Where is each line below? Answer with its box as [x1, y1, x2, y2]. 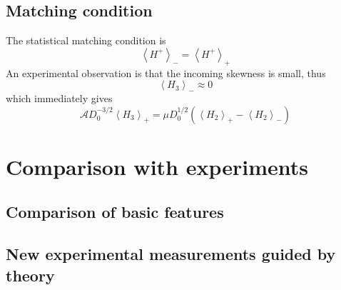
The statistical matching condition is [6, 33, 166, 48]
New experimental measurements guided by [6, 243, 336, 265]
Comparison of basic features [6, 201, 224, 223]
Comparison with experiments [6, 151, 309, 181]
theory [6, 264, 55, 286]
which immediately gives [6, 90, 113, 105]
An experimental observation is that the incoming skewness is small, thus [6, 65, 326, 80]
